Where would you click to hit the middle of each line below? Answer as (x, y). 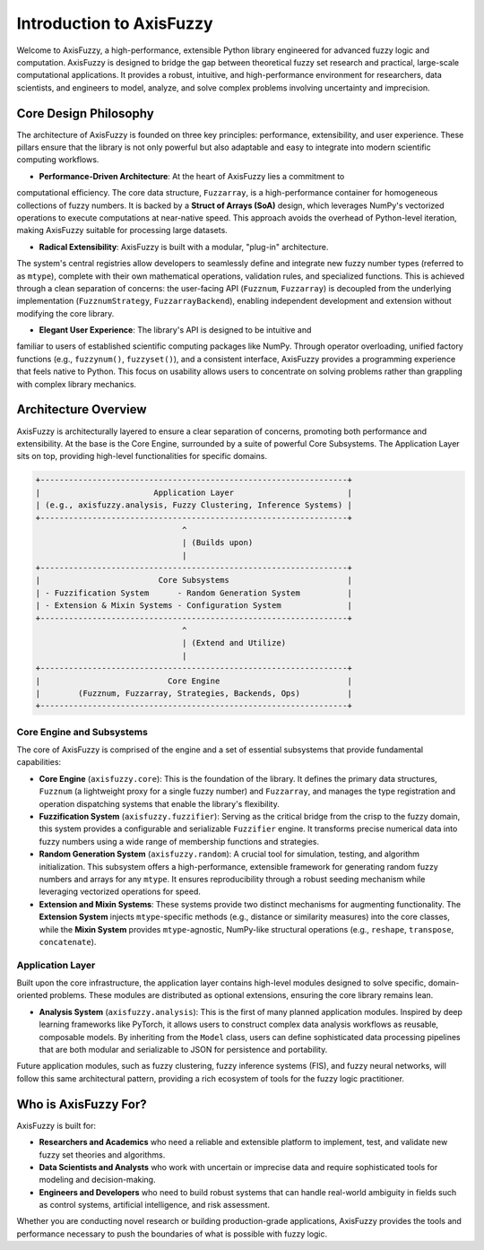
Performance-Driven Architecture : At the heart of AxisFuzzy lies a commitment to (192, 176)
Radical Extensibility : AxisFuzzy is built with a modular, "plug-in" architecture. (184, 247)
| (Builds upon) (217, 543)
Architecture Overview (82, 409)
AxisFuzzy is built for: (56, 1125)
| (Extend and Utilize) (234, 643)
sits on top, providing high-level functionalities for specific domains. (142, 456)
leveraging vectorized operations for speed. (120, 891)
